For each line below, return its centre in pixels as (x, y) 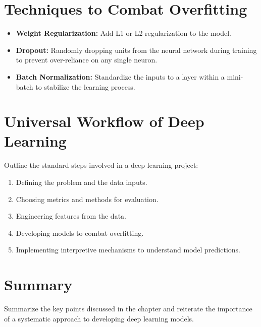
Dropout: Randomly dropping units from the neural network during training (136, 50)
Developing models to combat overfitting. (80, 233)
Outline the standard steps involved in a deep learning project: (101, 165)
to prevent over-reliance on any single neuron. (87, 60)
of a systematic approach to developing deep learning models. (99, 318)
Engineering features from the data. (71, 216)
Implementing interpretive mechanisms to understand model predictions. (128, 250)
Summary (38, 284)
